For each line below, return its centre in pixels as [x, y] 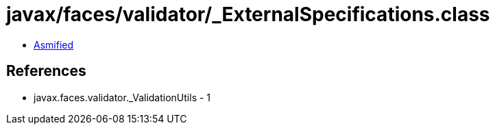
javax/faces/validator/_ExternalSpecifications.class [248, 14]
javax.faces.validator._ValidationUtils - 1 [122, 97]
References [46, 71]
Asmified [54, 44]
